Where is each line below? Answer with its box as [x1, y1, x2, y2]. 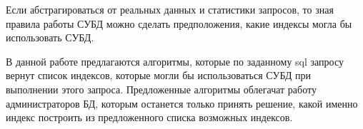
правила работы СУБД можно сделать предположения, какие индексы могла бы [6, 16, 352, 31]
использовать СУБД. [6, 30, 94, 45]
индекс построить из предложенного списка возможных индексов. [6, 110, 293, 125]
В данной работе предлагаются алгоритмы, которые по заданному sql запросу [6, 53, 344, 68]
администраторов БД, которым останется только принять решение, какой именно [6, 96, 358, 110]
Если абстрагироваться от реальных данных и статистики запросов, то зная [6, 2, 334, 16]
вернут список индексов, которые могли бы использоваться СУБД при [6, 68, 312, 83]
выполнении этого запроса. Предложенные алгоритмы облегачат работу [6, 81, 317, 96]
